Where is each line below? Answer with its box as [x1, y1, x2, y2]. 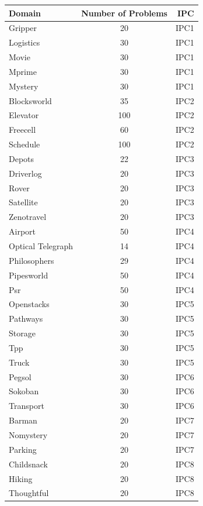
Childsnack [9, 457, 48, 470]
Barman [9, 414, 37, 426]
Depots [9, 152, 34, 164]
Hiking [9, 472, 33, 484]
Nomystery [9, 428, 48, 440]
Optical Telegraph [9, 240, 73, 252]
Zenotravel [9, 211, 47, 223]
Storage [9, 327, 36, 339]
